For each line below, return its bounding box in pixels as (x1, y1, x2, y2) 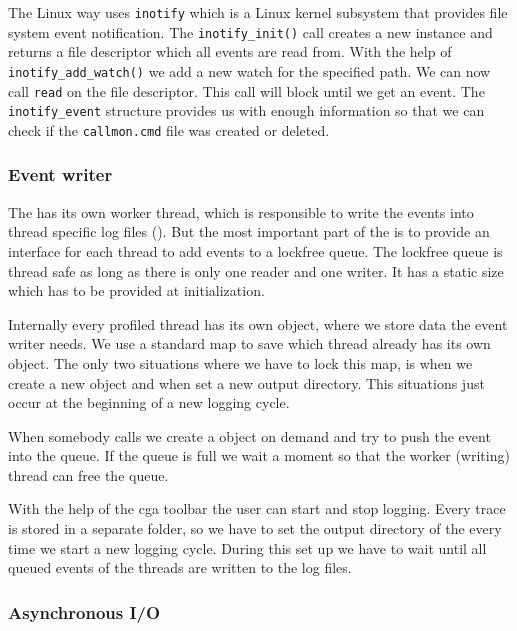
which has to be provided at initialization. (8, 280, 265, 301)
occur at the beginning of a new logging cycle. (8, 392, 290, 413)
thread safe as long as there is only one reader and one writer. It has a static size (8, 260, 504, 281)
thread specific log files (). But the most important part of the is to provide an (8, 221, 490, 242)
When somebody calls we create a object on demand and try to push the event (8, 425, 491, 446)
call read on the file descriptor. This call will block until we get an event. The (8, 80, 485, 101)
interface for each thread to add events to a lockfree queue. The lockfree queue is (8, 240, 503, 261)
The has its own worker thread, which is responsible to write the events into (8, 201, 474, 222)
